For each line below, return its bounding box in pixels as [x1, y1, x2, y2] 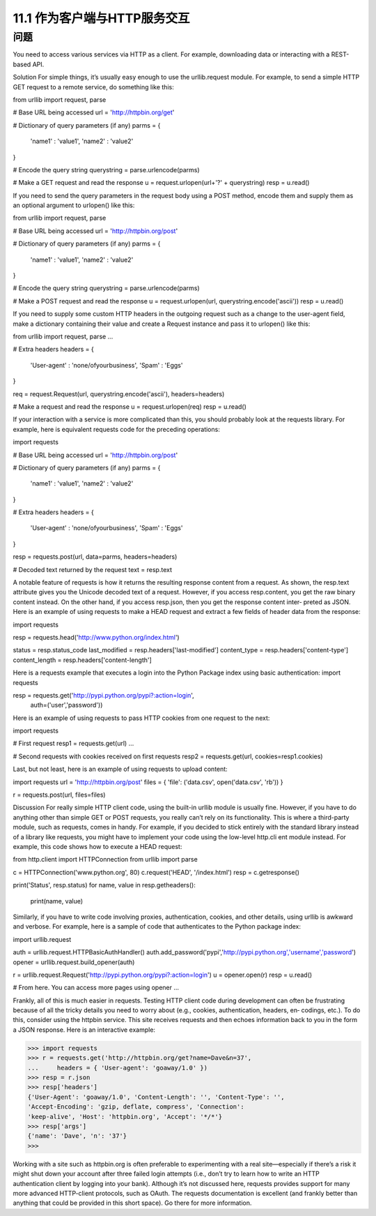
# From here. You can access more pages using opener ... [13, 984, 180, 992]
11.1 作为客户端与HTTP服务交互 [13, 10, 191, 26]
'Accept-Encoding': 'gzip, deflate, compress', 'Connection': [27, 1103, 244, 1111]
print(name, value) [30, 896, 84, 905]
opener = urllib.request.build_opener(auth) [13, 958, 135, 966]
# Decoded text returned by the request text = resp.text [13, 565, 173, 573]
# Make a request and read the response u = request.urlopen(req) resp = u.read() [13, 402, 247, 411]
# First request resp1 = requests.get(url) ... [13, 740, 134, 748]
